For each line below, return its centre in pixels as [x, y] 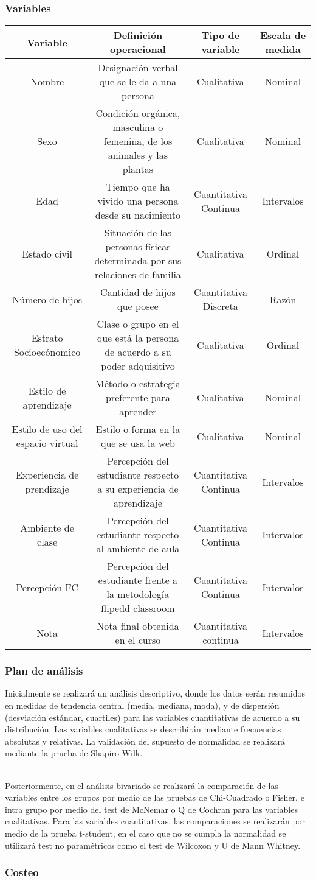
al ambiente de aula [138, 549]
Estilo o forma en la [138, 429]
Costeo [22, 872]
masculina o [138, 127]
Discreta [221, 306]
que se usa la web [138, 443]
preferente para [138, 398]
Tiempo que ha [138, 187]
